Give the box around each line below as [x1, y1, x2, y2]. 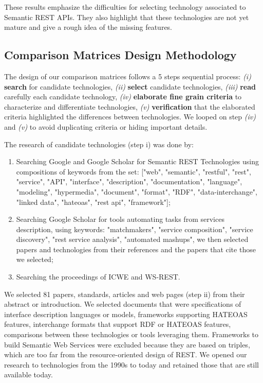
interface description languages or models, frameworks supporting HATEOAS [4, 308, 248, 319]
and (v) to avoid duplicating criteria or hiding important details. [4, 121, 208, 132]
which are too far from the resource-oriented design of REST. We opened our [4, 349, 247, 360]
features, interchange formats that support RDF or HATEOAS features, [4, 319, 231, 329]
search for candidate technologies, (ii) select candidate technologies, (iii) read [4, 81, 256, 92]
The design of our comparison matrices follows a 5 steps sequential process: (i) [4, 71, 251, 81]
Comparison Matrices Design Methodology [4, 47, 237, 63]
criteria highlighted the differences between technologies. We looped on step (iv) [4, 111, 256, 122]
